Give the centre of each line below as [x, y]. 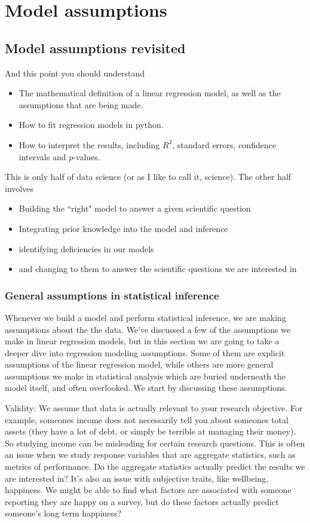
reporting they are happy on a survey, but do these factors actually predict [142, 501]
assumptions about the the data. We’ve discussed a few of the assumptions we [148, 329]
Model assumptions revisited [95, 48]
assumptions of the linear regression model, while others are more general [139, 364]
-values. [87, 156]
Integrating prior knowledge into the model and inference [123, 228]
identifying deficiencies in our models [86, 248]
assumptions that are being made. [81, 104]
